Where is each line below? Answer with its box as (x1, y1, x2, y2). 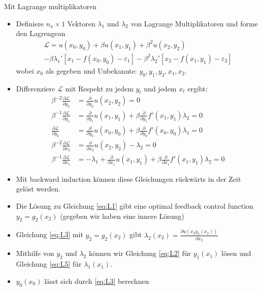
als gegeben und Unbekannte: (45, 65, 137, 76)
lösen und (221, 248, 251, 258)
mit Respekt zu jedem (65, 83, 134, 93)
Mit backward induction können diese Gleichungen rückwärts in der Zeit (16, 173, 241, 184)
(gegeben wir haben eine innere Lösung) (60, 210, 184, 221)
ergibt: (187, 83, 208, 93)
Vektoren (67, 18, 95, 28)
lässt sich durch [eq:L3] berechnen (44, 275, 149, 286)
